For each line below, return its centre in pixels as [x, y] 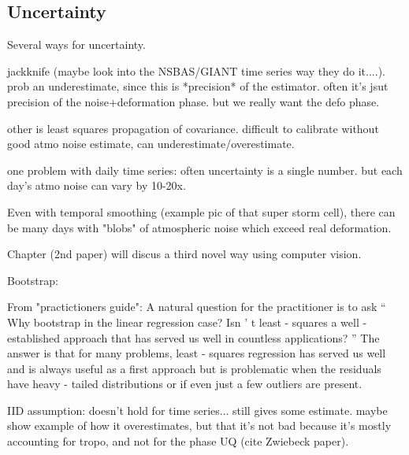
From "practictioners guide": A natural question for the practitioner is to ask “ [197, 307]
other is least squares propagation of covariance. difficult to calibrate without [193, 128]
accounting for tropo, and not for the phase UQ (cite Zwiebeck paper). [178, 441]
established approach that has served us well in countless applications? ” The [193, 337]
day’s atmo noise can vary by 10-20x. [97, 185]
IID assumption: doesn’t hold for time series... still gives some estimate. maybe [197, 410]
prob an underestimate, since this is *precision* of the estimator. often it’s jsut [198, 86]
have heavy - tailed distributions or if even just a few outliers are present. [185, 384]
